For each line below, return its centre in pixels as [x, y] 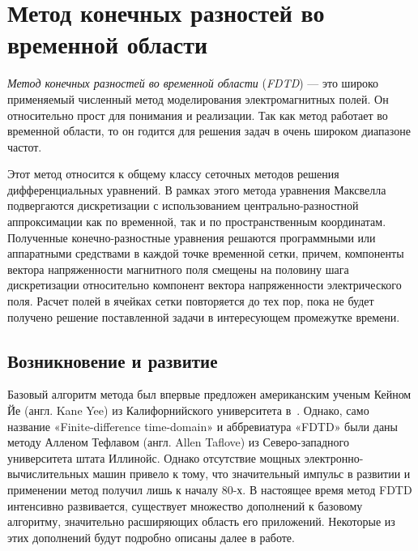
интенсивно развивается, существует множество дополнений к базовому [185, 505]
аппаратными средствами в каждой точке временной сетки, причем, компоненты [206, 253]
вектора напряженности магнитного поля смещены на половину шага [178, 269]
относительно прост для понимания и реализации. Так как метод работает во [198, 115]
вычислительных [48, 474]
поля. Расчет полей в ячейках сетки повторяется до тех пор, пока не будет [191, 301]
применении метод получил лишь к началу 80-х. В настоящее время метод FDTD [210, 489]
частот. [25, 146]
